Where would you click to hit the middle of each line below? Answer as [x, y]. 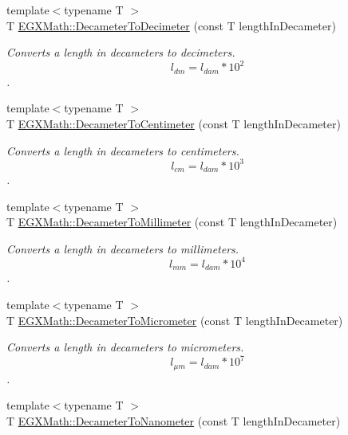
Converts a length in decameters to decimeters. [121, 52]
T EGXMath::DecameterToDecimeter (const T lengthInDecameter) [171, 25]
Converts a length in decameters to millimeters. [123, 248]
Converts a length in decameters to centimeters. [123, 150]
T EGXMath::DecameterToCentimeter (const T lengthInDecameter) [174, 123]
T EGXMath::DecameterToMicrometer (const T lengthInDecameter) [175, 320]
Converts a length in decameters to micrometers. [125, 347]
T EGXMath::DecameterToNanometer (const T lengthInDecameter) [174, 420]
